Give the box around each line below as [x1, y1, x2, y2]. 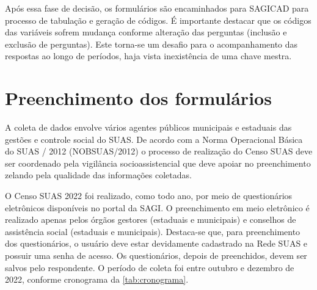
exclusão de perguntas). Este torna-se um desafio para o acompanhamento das [5, 37, 298, 50]
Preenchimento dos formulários [5, 85, 272, 111]
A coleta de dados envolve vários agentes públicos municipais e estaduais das [5, 121, 292, 134]
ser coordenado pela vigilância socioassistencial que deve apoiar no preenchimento [5, 156, 311, 169]
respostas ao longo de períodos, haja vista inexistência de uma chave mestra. [5, 49, 292, 62]
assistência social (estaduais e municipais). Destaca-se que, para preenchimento [5, 225, 301, 237]
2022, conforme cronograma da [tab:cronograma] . [5, 273, 189, 286]
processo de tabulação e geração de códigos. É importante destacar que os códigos [5, 13, 312, 26]
